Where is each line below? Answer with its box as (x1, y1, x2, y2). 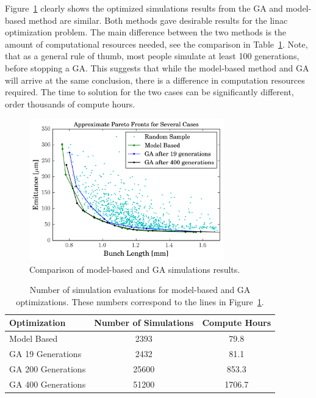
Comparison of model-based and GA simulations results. (29, 262, 240, 275)
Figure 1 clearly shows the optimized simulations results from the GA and (5, 2, 283, 14)
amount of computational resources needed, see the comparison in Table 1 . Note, (5, 37, 308, 50)
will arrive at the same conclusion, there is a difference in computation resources (5, 73, 305, 86)
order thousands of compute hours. (5, 97, 135, 110)
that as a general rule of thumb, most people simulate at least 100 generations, (5, 49, 300, 62)
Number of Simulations (94, 316, 194, 329)
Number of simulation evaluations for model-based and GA (29, 283, 251, 296)
